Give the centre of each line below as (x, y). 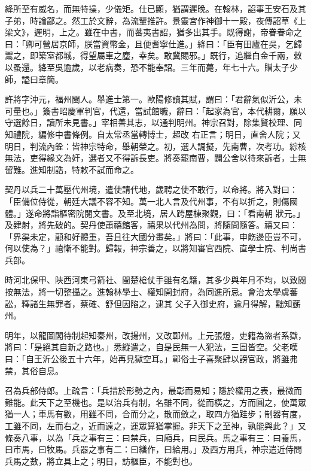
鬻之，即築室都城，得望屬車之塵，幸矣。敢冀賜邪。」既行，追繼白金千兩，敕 (153, 55)
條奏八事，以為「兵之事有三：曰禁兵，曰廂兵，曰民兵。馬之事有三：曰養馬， (155, 437)
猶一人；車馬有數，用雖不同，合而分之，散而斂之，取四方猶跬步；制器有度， (155, 414)
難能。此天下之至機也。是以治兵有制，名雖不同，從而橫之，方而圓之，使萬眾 (155, 402)
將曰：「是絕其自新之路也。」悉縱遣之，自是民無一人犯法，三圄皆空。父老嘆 (151, 347)
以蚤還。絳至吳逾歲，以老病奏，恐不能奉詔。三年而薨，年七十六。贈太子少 (151, 67)
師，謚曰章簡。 (34, 79)
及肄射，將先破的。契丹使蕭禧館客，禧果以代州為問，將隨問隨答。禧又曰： (151, 225)
